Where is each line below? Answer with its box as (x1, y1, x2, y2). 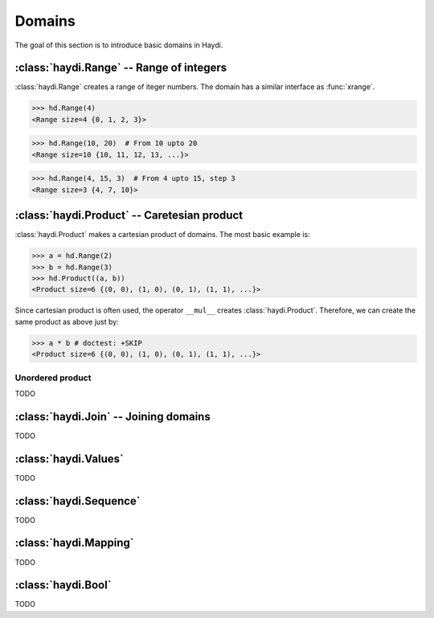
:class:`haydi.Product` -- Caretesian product (14, 209, 244, 223)
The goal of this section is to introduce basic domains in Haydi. (14, 40, 223, 50)
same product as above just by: (14, 317, 120, 326)
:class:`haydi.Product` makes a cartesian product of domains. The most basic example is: (14, 230, 310, 239)
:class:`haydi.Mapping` (14, 536, 134, 550)
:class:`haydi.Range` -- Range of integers (14, 61, 227, 75)
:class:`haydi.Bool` (14, 579, 112, 592)
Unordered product (14, 372, 92, 383)
